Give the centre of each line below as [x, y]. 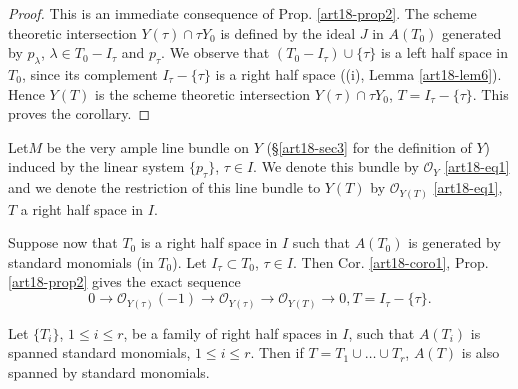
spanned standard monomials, [99, 352]
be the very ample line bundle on [147, 146]
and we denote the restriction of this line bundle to [164, 187]
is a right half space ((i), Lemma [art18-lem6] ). [358, 73]
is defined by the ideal [288, 32]
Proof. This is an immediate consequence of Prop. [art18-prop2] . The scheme [242, 13]
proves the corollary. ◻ [79, 113]
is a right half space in [209, 242]
